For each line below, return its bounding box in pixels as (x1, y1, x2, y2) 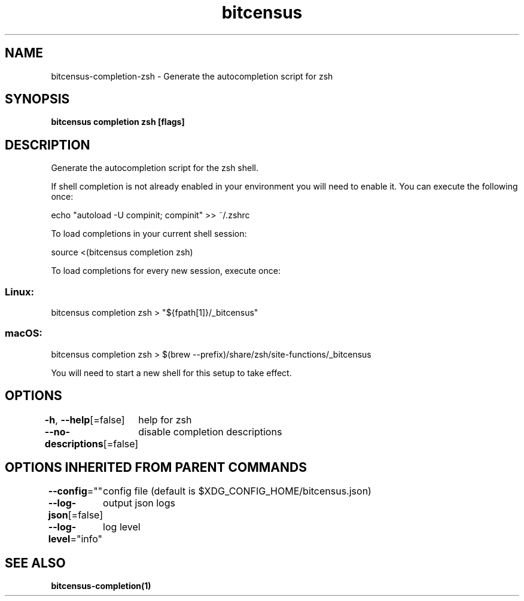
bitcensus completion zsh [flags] (51, 117, 185, 127)
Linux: (5, 285, 35, 298)
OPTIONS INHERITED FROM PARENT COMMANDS (5, 460, 307, 475)
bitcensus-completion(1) (51, 581, 151, 591)
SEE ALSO (5, 555, 66, 571)
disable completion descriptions (138, 425, 282, 438)
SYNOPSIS (5, 91, 70, 107)
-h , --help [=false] (44, 413, 125, 426)
